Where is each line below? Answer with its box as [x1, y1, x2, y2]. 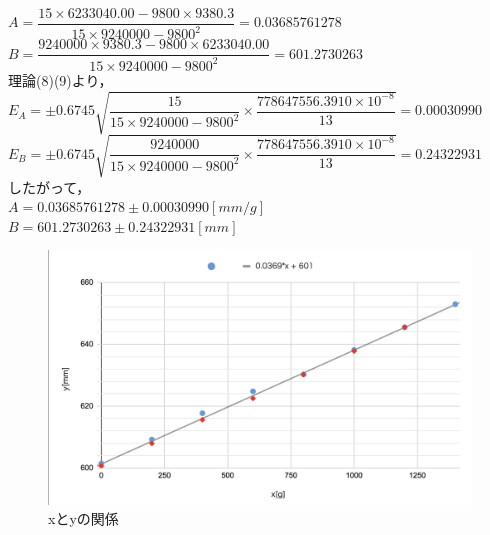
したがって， [8, 176, 91, 197]
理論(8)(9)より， [8, 69, 113, 90]
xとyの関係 [48, 508, 119, 529]
